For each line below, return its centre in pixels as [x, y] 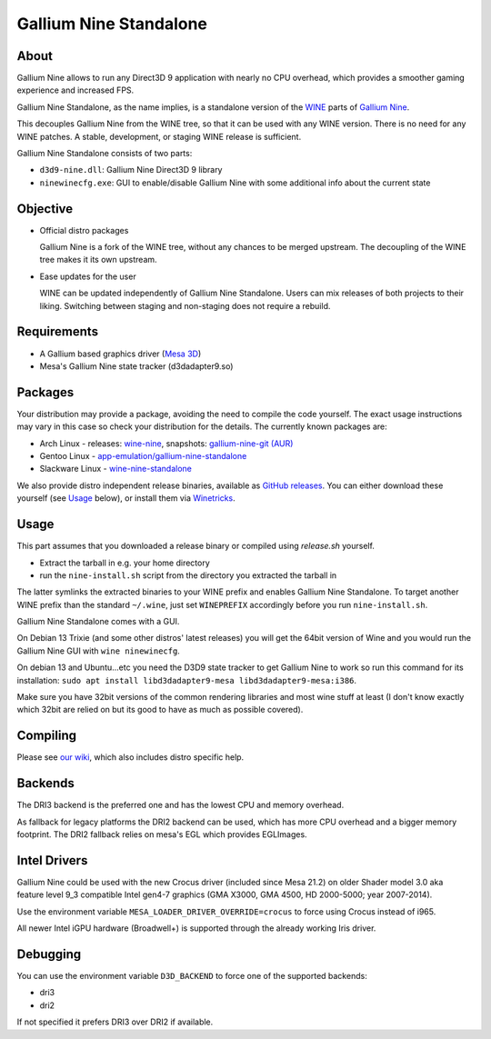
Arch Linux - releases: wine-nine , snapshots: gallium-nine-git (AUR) [166, 443]
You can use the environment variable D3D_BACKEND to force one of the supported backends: [192, 975]
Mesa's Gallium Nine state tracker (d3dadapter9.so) [136, 366]
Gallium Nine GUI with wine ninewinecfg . [99, 651]
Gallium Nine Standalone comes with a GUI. [98, 622]
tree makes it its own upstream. [99, 260]
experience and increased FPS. [75, 90]
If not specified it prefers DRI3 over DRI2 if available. [115, 1022]
